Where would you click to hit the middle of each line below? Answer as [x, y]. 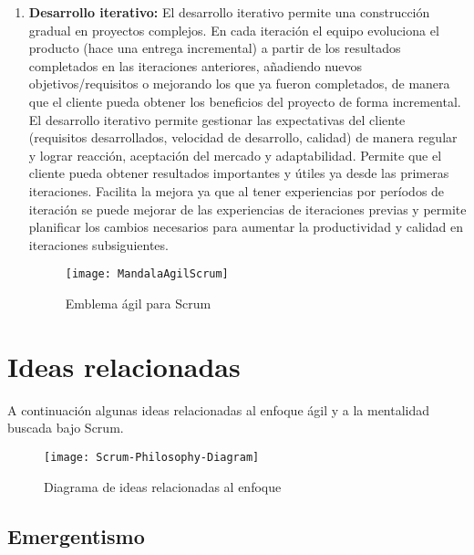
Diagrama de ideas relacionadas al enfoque [163, 486]
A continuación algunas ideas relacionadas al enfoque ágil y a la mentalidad [219, 409]
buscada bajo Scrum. [66, 428]
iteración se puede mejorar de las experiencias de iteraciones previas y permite [247, 209]
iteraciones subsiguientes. [98, 244]
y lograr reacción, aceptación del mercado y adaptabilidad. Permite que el [235, 155]
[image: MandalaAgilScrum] [147, 274]
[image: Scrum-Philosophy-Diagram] [152, 457]
